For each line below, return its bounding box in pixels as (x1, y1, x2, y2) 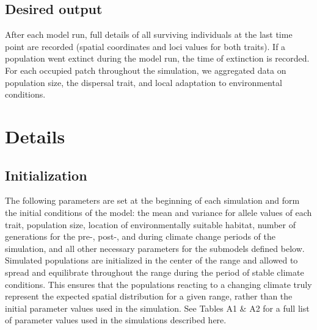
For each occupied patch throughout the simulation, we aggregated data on (5, 63, 286, 76)
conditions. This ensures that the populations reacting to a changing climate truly (5, 278, 312, 290)
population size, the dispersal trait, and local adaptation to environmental (5, 76, 282, 88)
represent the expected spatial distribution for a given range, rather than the (5, 290, 293, 303)
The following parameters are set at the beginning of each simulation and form (5, 194, 300, 207)
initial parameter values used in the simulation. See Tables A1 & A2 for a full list (5, 301, 310, 314)
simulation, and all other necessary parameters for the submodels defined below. (5, 242, 305, 254)
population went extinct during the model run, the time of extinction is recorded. (5, 52, 310, 65)
